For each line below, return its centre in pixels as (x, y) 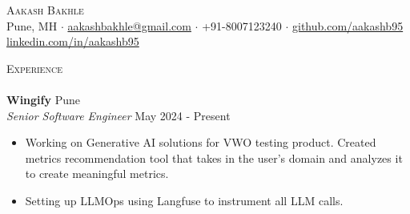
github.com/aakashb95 (348, 25)
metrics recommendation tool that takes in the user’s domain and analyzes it (214, 157)
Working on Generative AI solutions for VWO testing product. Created (201, 142)
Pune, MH (32, 25)
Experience (34, 68)
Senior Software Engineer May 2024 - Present (119, 115)
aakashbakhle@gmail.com (129, 25)
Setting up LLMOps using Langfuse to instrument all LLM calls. (184, 200)
